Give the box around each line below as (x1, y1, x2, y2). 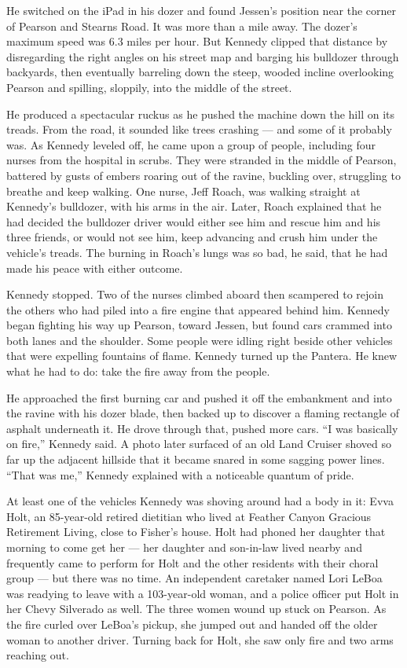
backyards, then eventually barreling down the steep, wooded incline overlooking (6, 64, 394, 80)
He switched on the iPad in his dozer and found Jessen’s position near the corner (6, 2, 397, 18)
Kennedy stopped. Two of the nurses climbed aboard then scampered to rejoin (6, 286, 383, 303)
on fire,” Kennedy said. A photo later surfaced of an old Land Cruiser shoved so (6, 435, 392, 452)
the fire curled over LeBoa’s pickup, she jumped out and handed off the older (6, 615, 378, 632)
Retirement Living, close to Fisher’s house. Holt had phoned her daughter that (6, 523, 386, 540)
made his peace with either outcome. (6, 259, 183, 276)
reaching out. (6, 647, 69, 663)
